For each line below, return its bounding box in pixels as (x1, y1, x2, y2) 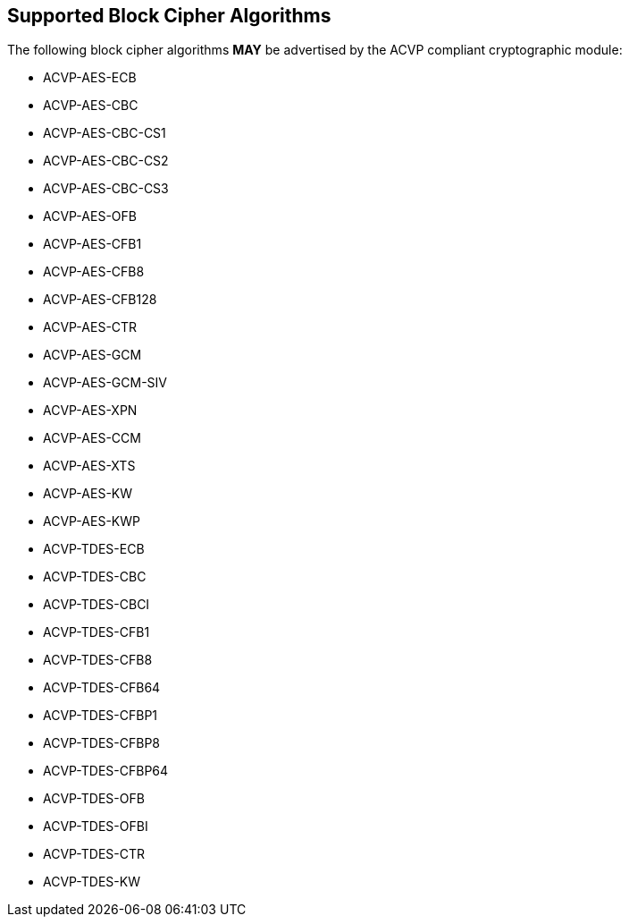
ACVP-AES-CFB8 (43, 264, 145, 280)
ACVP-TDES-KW (43, 874, 140, 890)
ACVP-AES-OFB (43, 208, 137, 225)
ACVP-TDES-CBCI (43, 597, 150, 613)
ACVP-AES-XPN (43, 403, 138, 419)
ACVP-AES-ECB (43, 70, 137, 86)
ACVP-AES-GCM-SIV (43, 375, 167, 391)
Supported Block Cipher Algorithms (7, 4, 331, 27)
